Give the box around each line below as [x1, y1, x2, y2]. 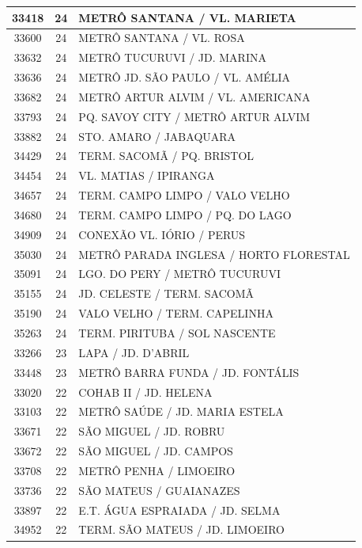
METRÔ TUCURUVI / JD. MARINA [78, 49, 266, 66]
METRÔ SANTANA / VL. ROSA [78, 29, 245, 46]
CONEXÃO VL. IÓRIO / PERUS [78, 226, 246, 242]
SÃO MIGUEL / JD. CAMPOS [78, 443, 233, 459]
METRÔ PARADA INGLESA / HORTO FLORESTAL [78, 245, 350, 262]
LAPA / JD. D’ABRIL [78, 344, 190, 360]
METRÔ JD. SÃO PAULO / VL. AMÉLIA [78, 69, 291, 86]
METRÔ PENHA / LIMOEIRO [78, 462, 236, 478]
